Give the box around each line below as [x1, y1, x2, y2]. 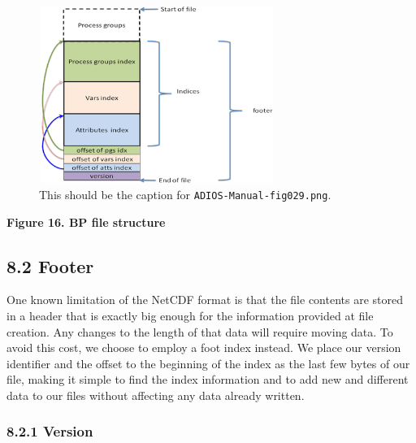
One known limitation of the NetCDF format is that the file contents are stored [6, 291, 403, 308]
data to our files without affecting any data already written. [6, 386, 305, 403]
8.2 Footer [6, 253, 94, 278]
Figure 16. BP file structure [6, 213, 166, 230]
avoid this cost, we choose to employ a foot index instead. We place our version [6, 339, 401, 356]
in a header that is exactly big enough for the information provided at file [6, 306, 374, 324]
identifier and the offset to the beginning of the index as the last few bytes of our [6, 354, 410, 371]
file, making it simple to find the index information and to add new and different [6, 371, 409, 388]
